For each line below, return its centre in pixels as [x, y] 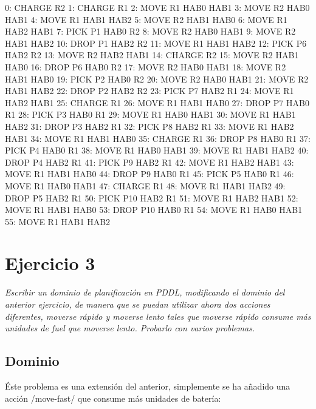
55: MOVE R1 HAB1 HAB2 [58, 221]
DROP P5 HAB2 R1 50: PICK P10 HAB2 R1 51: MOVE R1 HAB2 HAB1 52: [152, 198]
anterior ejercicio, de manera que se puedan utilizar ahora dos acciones [138, 304]
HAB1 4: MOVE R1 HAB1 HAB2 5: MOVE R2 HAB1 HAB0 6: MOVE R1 [146, 19]
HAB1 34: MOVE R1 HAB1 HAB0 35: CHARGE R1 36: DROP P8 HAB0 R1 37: [158, 138]
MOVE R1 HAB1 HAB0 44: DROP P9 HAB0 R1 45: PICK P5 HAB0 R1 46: [149, 174]
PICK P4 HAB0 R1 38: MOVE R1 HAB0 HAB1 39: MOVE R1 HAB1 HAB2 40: [157, 150]
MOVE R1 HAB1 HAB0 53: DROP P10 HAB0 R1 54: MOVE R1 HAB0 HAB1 [154, 210]
